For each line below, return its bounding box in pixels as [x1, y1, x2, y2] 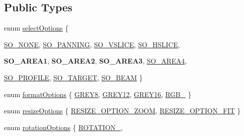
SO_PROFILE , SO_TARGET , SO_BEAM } [4, 72, 143, 82]
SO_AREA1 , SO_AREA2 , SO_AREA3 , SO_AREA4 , [4, 56, 187, 66]
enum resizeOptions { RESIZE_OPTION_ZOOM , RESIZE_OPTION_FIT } [4, 105, 241, 116]
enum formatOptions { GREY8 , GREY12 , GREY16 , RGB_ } [4, 89, 191, 99]
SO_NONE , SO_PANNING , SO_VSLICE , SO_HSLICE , [4, 39, 180, 49]
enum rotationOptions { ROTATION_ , [4, 122, 123, 132]
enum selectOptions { [4, 23, 69, 33]
